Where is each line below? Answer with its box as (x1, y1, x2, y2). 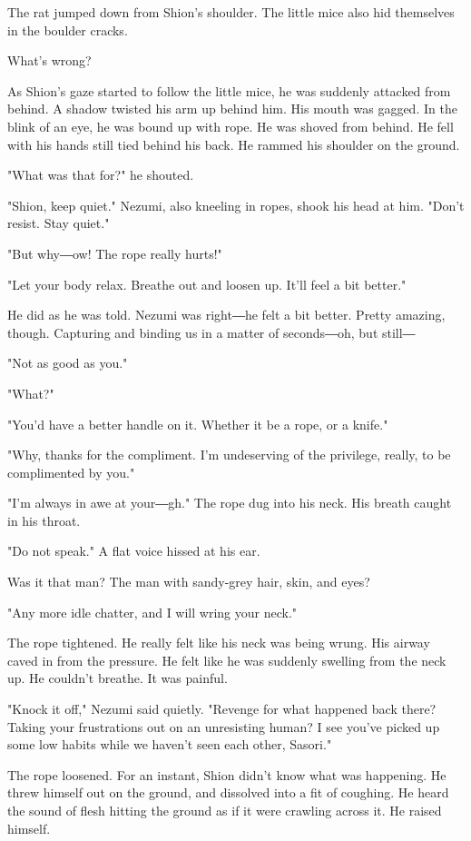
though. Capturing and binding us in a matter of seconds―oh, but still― (7, 322, 416, 341)
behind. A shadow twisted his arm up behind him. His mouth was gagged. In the (7, 99, 457, 118)
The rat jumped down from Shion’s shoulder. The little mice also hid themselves (7, 3, 455, 21)
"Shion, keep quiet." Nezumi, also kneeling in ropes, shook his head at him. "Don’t (7, 195, 465, 214)
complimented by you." (7, 462, 135, 481)
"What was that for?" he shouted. (7, 165, 194, 184)
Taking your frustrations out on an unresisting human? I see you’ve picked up (7, 717, 440, 736)
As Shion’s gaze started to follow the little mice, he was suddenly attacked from (7, 81, 451, 100)
